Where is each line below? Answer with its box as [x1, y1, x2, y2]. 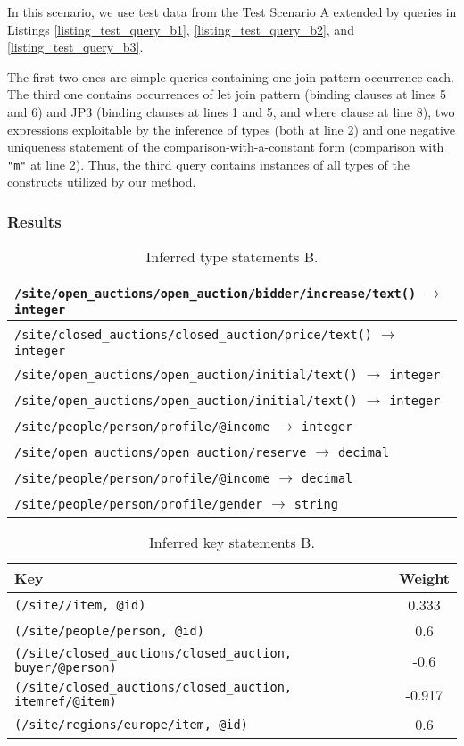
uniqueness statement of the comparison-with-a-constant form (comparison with [7, 137, 444, 156]
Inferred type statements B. [145, 246, 319, 268]
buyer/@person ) [14, 660, 117, 676]
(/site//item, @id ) [14, 597, 146, 612]
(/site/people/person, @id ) [14, 623, 204, 638]
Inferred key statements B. [149, 532, 315, 553]
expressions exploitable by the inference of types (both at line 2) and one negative [7, 120, 456, 138]
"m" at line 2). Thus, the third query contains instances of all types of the [7, 154, 410, 173]
